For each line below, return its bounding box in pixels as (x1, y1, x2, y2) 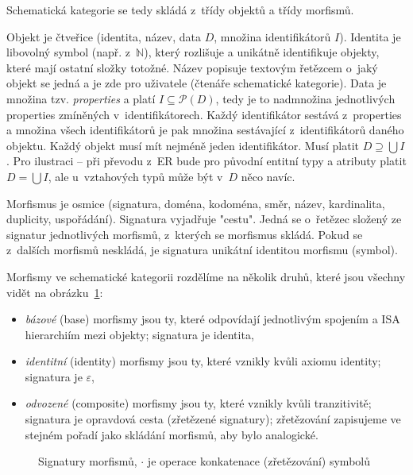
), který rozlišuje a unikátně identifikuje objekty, (144, 44, 380, 60)
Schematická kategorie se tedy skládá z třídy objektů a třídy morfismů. (6, 2, 354, 17)
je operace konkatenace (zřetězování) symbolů (147, 453, 370, 469)
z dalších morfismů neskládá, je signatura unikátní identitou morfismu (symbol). (6, 241, 398, 258)
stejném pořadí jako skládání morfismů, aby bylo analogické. (25, 426, 318, 442)
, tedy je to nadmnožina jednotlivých (215, 90, 396, 106)
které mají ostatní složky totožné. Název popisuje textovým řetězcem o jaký (6, 59, 378, 75)
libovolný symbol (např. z (6, 44, 131, 60)
